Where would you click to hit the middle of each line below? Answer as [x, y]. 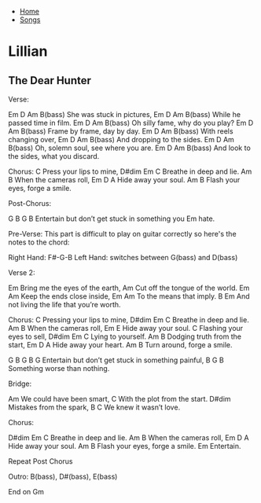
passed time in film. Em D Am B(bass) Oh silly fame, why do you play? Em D [131, 123]
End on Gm [26, 492]
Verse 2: [22, 273]
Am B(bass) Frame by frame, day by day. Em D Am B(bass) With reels [121, 131]
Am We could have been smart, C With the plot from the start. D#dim [119, 399]
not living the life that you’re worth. [64, 305]
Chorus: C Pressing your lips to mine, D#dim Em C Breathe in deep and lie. [129, 320]
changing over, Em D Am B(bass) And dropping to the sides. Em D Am [121, 140]
